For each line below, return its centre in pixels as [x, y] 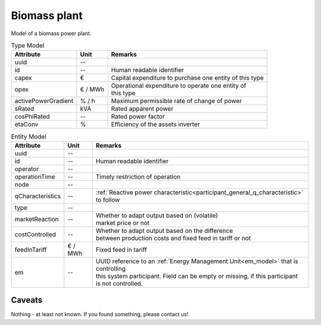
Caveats [27, 300]
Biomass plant [47, 15]
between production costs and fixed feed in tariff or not [173, 238]
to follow [108, 199]
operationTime [35, 177]
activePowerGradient [44, 101]
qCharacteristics [38, 196]
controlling [111, 268]
